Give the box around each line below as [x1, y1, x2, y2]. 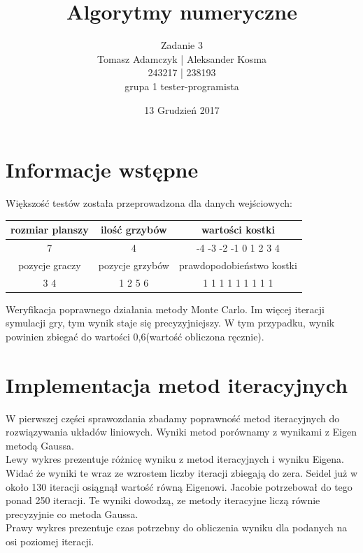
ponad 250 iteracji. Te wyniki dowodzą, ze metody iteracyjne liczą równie [6, 493, 320, 508]
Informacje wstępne [6, 155, 199, 184]
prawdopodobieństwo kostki [178, 257, 297, 272]
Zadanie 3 [161, 38, 203, 52]
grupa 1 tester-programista [124, 78, 239, 93]
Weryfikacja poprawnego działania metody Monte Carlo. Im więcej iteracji [6, 301, 325, 316]
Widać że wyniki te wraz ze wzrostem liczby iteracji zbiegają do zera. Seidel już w [6, 466, 357, 480]
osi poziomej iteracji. [6, 534, 94, 548]
